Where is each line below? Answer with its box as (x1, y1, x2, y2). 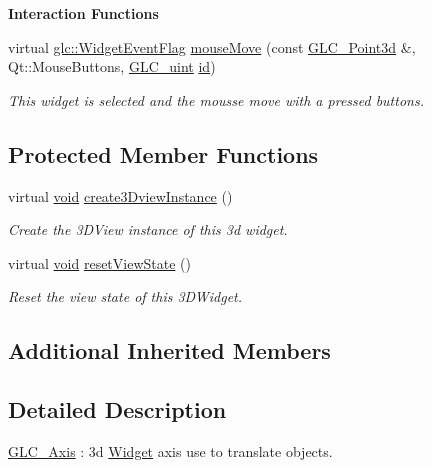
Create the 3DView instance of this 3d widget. (8, 219, 288, 240)
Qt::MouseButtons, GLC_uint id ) (8, 56, 216, 77)
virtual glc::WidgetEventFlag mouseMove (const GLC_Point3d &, (8, 36, 416, 57)
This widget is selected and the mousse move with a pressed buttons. (8, 89, 424, 110)
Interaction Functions (8, 3, 159, 23)
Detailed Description (8, 394, 227, 425)
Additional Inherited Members (8, 335, 331, 366)
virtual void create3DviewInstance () (8, 185, 233, 206)
